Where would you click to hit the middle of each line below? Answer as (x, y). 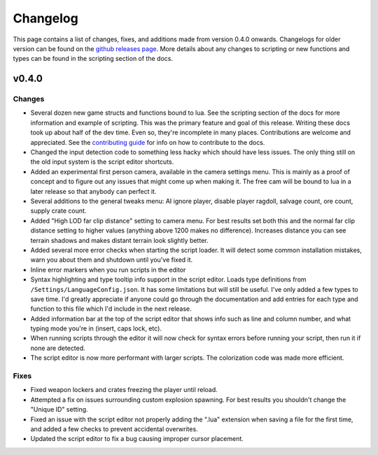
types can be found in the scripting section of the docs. (93, 59)
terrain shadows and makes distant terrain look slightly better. (119, 240)
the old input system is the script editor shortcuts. (102, 162)
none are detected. (58, 348)
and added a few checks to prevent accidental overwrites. (114, 429)
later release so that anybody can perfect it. (93, 191)
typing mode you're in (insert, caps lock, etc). (96, 328)
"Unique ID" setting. (59, 409)
